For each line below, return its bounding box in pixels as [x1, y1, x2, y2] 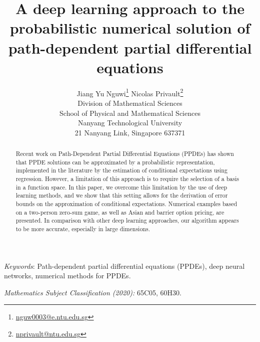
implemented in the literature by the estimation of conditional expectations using [15, 166, 227, 175]
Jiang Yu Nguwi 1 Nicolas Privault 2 [76, 86, 183, 98]
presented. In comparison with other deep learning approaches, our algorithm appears [15, 216, 239, 225]
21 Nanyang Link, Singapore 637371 [74, 127, 185, 137]
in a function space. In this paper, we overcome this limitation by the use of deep [15, 183, 227, 191]
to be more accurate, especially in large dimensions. [15, 225, 150, 233]
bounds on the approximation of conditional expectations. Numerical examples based [15, 200, 237, 208]
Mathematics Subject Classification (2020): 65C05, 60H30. [4, 287, 181, 297]
